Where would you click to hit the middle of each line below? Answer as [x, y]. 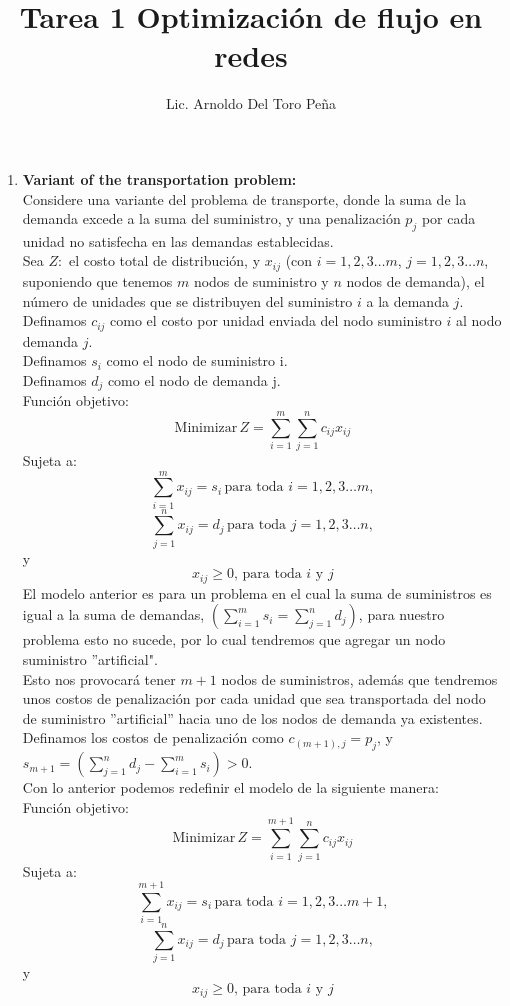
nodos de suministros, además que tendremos [359, 678]
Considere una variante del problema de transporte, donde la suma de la [244, 198]
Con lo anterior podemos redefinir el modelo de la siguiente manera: [230, 787]
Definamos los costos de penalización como [153, 737]
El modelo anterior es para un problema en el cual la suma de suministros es [257, 592]
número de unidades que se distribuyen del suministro [187, 300]
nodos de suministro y [261, 280]
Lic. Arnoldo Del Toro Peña [251, 103]
